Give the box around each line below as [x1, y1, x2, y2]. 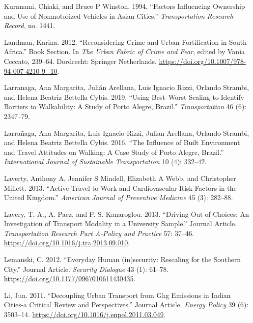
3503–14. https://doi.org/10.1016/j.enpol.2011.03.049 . [4, 309, 166, 320]
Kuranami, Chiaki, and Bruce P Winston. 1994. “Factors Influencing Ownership [4, 1, 245, 11]
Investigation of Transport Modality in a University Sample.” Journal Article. [4, 218, 237, 229]
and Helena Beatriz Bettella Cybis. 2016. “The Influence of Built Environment [4, 137, 240, 147]
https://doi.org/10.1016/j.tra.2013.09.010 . [4, 237, 130, 248]
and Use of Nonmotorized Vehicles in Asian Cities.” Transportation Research [4, 10, 233, 21]
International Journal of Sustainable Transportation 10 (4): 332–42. [4, 156, 207, 167]
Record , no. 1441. [4, 20, 56, 30]
